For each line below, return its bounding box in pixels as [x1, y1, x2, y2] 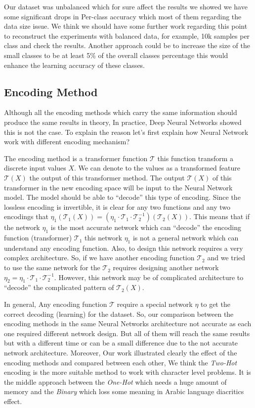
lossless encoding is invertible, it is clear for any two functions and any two [4, 201, 230, 212]
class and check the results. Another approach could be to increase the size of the [4, 40, 250, 51]
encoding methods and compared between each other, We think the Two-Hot [4, 357, 237, 367]
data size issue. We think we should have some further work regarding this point [4, 21, 248, 31]
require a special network [117, 299, 193, 309]
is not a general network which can [132, 233, 239, 243]
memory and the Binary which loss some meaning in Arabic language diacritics [4, 386, 244, 397]
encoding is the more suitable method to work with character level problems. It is [4, 367, 251, 377]
